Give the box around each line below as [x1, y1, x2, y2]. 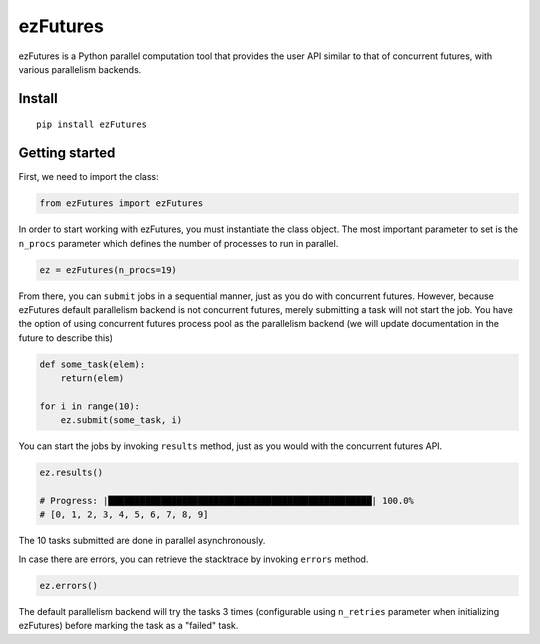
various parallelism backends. [18, 63, 142, 75]
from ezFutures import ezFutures [39, 198, 204, 209]
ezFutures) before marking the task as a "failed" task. [18, 620, 239, 632]
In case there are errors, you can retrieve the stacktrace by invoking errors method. [18, 553, 369, 565]
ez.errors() [39, 580, 99, 591]
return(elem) [60, 373, 125, 384]
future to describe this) [18, 331, 114, 344]
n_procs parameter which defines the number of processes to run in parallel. [18, 237, 339, 249]
